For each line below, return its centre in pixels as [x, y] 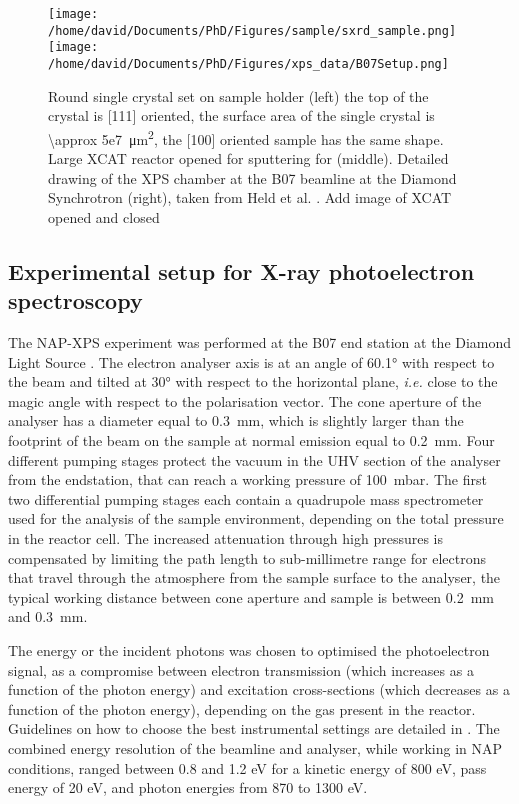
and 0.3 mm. [48, 616]
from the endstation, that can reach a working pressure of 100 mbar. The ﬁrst [247, 479]
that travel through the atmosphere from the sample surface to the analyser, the [254, 577]
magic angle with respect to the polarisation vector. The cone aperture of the [245, 400]
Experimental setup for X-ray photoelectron [241, 270]
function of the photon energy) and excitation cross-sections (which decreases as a [259, 689]
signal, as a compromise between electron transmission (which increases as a [241, 669]
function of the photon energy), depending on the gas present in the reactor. [242, 708]
